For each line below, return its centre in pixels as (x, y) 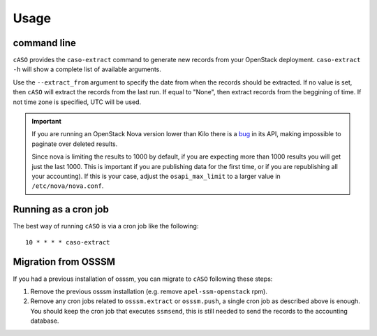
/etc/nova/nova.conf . (68, 186)
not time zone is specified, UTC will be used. (77, 102)
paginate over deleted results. (75, 144)
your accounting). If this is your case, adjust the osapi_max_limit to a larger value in (156, 176)
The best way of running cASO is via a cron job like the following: (106, 226)
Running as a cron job (61, 210)
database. (45, 321)
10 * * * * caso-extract (68, 242)
